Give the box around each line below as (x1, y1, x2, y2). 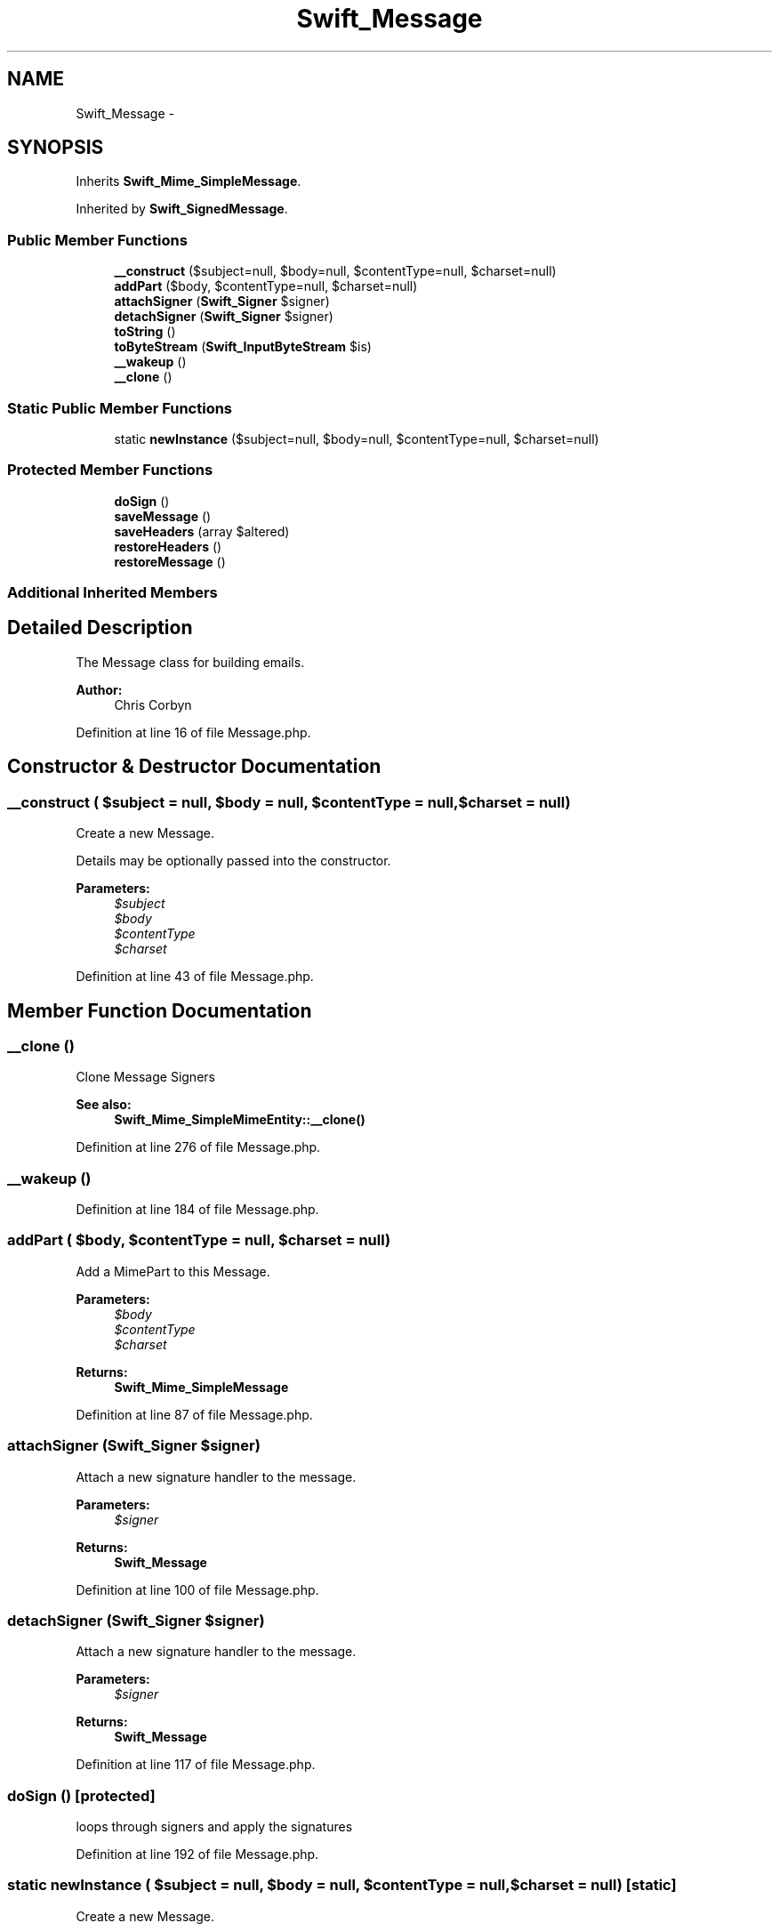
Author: (76, 681, 123, 697)
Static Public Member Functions (7, 398, 233, 417)
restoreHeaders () (114, 538, 222, 554)
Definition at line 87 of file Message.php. (76, 1406, 313, 1422)
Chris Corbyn (114, 696, 192, 712)
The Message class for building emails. (76, 654, 305, 670)
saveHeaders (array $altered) (114, 523, 290, 539)
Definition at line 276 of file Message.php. (76, 1139, 321, 1155)
